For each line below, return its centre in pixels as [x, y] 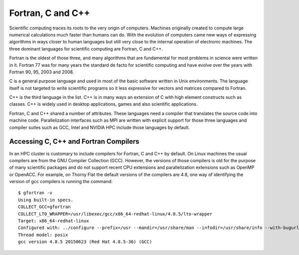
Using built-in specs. [46, 200]
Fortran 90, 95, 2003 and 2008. [42, 72]
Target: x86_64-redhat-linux [54, 221]
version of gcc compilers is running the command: [61, 182]
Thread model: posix [43, 235]
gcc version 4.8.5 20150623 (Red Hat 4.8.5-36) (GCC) [85, 242]
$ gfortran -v [35, 193]
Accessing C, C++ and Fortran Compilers [74, 141]
